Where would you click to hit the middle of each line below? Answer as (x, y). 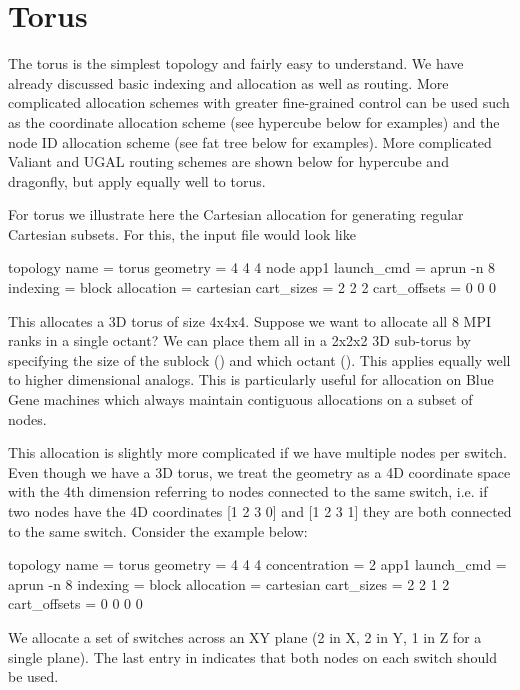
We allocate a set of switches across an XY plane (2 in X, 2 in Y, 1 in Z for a (245, 636)
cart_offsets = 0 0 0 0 (75, 603)
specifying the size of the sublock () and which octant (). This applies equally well (259, 359)
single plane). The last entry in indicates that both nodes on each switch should (252, 656)
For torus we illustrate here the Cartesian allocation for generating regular (236, 214)
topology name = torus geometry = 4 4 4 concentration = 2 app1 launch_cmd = (257, 564)
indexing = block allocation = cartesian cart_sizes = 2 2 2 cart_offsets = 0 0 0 (252, 287)
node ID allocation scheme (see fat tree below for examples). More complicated (250, 141)
